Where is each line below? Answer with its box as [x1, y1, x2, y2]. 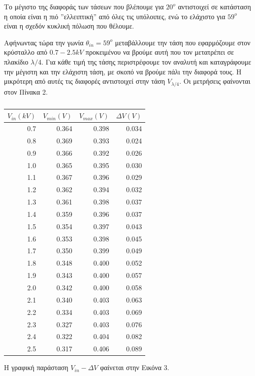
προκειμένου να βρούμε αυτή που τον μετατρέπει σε [85, 47, 234, 57]
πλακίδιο [4, 56, 29, 67]
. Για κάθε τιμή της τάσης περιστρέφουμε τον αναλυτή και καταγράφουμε [41, 56, 252, 67]
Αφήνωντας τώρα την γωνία [4, 37, 84, 47]
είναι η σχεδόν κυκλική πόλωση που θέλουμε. [4, 21, 134, 31]
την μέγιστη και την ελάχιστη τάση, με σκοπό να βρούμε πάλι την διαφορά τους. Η [4, 66, 242, 76]
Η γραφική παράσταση [4, 362, 68, 373]
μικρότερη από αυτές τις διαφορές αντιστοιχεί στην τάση [4, 76, 165, 86]
